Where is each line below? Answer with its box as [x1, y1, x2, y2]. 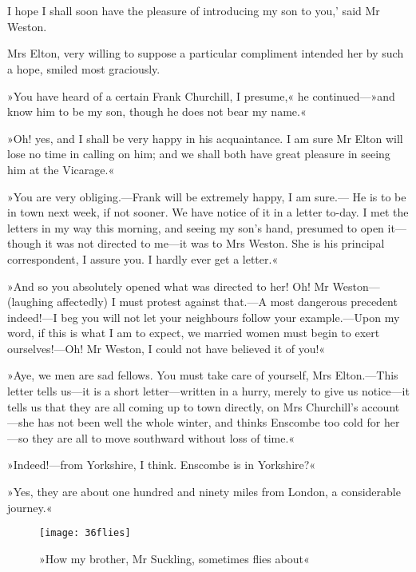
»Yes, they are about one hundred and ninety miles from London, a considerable [7, 483, 401, 500]
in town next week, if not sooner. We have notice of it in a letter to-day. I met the [7, 204, 409, 220]
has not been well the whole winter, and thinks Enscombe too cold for [38, 414, 381, 431]
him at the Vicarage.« [7, 161, 115, 177]
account [362, 398, 400, 415]
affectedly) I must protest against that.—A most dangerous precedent [57, 293, 398, 310]
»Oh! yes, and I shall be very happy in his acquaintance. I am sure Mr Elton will [7, 129, 403, 146]
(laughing [7, 293, 53, 310]
